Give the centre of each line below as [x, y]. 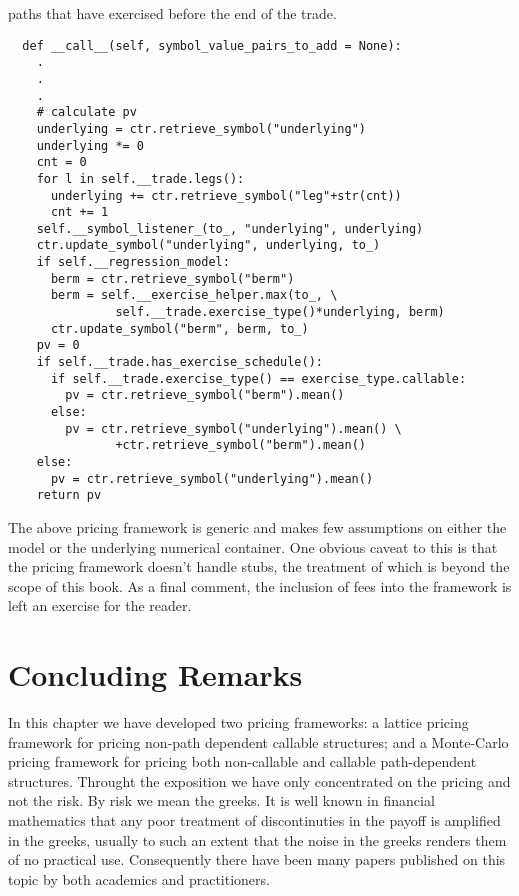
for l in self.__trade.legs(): [140, 178]
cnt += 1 [79, 212]
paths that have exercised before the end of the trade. [172, 13]
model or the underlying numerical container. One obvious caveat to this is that [253, 546]
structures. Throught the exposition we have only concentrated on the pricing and [259, 780]
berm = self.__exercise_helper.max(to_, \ [194, 295]
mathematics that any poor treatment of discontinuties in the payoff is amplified [254, 820]
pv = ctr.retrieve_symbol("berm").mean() [205, 395]
